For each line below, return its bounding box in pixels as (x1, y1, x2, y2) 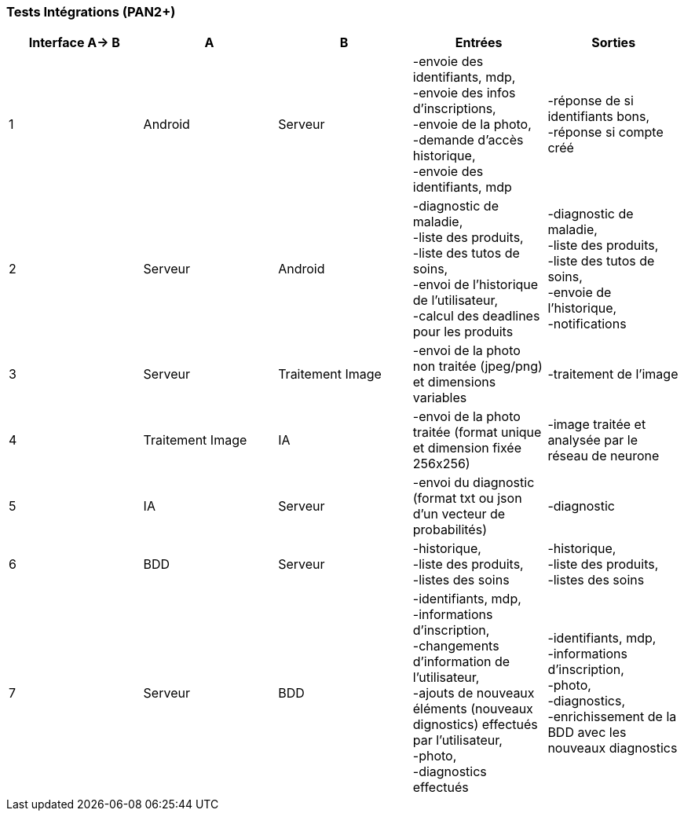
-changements (412, 638, 499, 654)
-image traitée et (547, 416, 646, 433)
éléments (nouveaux (412, 701, 533, 717)
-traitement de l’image (547, 366, 679, 383)
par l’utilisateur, (412, 732, 503, 749)
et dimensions (412, 374, 496, 390)
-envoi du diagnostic (412, 474, 535, 491)
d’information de (412, 654, 510, 670)
